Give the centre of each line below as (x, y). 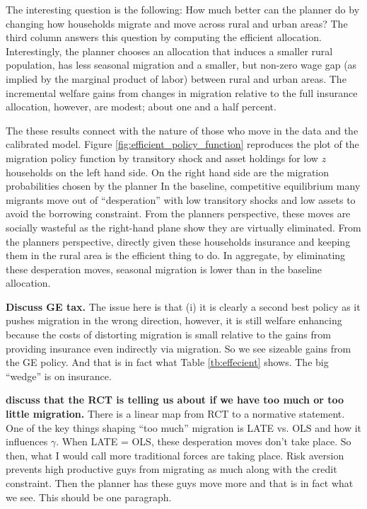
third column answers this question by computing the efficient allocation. (164, 37)
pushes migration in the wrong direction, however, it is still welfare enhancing (174, 320)
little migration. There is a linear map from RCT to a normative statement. (175, 414)
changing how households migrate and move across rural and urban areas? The (177, 23)
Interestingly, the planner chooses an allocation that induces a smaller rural (169, 51)
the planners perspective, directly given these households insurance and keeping (178, 241)
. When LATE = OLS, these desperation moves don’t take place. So (204, 441)
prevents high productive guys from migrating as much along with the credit (171, 469)
